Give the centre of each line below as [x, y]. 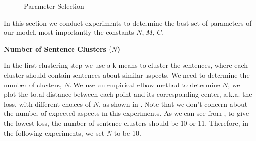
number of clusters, [33, 84]
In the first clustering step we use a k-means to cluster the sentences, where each [126, 65]
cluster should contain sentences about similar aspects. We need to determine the [127, 74]
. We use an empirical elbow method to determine [145, 84]
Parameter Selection [54, 6]
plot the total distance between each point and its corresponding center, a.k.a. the [128, 94]
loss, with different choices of [48, 103]
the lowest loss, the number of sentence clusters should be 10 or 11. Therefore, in [126, 123]
